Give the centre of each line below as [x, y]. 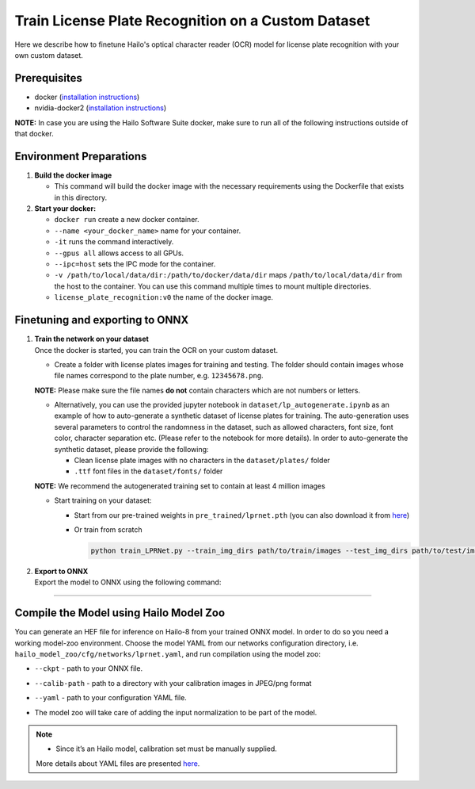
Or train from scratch [108, 529]
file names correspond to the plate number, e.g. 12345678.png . [159, 376]
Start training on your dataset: [103, 500]
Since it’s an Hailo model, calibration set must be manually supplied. [166, 749]
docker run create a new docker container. [127, 220]
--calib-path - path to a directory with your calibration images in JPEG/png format [173, 683]
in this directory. [80, 197]
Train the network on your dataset [92, 339]
